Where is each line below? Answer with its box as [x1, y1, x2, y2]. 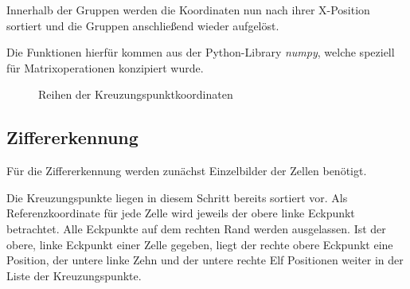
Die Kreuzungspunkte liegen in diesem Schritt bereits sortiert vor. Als [6, 189, 348, 205]
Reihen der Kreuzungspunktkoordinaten [38, 86, 233, 103]
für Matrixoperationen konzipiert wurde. [6, 59, 204, 76]
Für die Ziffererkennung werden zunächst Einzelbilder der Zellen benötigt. [6, 162, 367, 179]
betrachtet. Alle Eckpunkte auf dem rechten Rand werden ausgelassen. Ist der [6, 220, 386, 236]
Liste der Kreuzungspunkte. [6, 267, 142, 283]
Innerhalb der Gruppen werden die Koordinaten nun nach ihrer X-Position [6, 2, 370, 18]
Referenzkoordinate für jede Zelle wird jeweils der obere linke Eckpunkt [6, 205, 355, 221]
